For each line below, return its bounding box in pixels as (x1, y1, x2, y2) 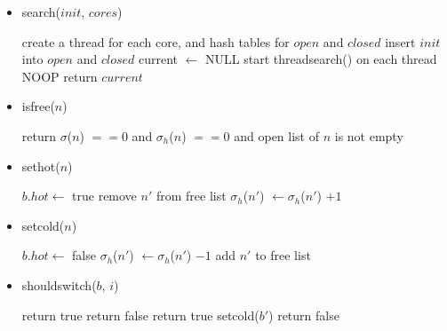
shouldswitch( (21, 275, 97, 294)
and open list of (234, 126, 319, 145)
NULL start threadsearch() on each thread (205, 50, 437, 68)
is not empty (334, 126, 403, 145)
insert (385, 32, 416, 51)
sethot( (21, 156, 60, 175)
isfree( (21, 97, 55, 115)
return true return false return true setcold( (21, 305, 259, 324)
